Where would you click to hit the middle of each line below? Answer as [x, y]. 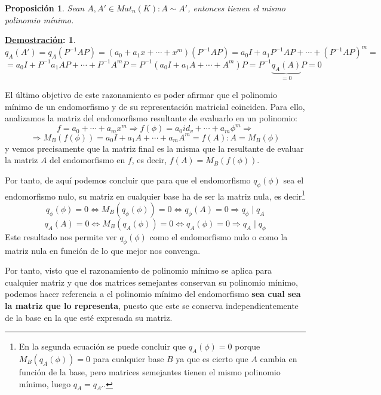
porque [248, 346]
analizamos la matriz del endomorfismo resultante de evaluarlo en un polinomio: [151, 118]
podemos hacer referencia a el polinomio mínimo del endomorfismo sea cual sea [153, 294]
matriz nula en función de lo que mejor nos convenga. [103, 250]
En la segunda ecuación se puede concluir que [102, 346]
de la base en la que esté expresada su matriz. [89, 317]
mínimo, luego [45, 383]
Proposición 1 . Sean [45, 8]
